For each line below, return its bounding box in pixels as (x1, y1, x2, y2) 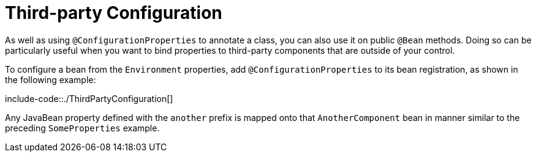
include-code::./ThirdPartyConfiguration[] (5, 93, 173, 104)
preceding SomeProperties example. (5, 122, 160, 133)
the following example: (5, 74, 96, 85)
